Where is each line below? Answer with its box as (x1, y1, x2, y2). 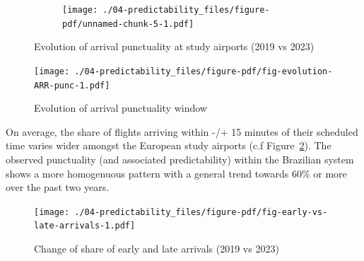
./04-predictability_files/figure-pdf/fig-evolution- (74, 66, 333, 76)
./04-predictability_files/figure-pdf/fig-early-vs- (74, 207, 328, 217)
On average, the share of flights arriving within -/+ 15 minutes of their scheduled (6, 124, 358, 139)
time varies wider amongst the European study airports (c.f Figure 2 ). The (6, 138, 331, 153)
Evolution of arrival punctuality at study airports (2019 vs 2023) (34, 39, 315, 54)
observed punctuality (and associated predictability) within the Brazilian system (6, 152, 354, 166)
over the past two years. (6, 180, 110, 195)
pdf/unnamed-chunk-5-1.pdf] (62, 18, 194, 29)
